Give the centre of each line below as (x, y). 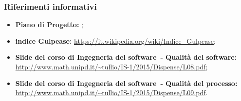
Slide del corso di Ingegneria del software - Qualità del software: (126, 57)
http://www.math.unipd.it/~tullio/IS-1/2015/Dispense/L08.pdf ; (111, 67)
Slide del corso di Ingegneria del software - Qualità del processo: (126, 83)
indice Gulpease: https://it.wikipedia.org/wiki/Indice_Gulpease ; (115, 41)
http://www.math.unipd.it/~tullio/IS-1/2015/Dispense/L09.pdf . (111, 93)
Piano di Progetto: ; (49, 25)
